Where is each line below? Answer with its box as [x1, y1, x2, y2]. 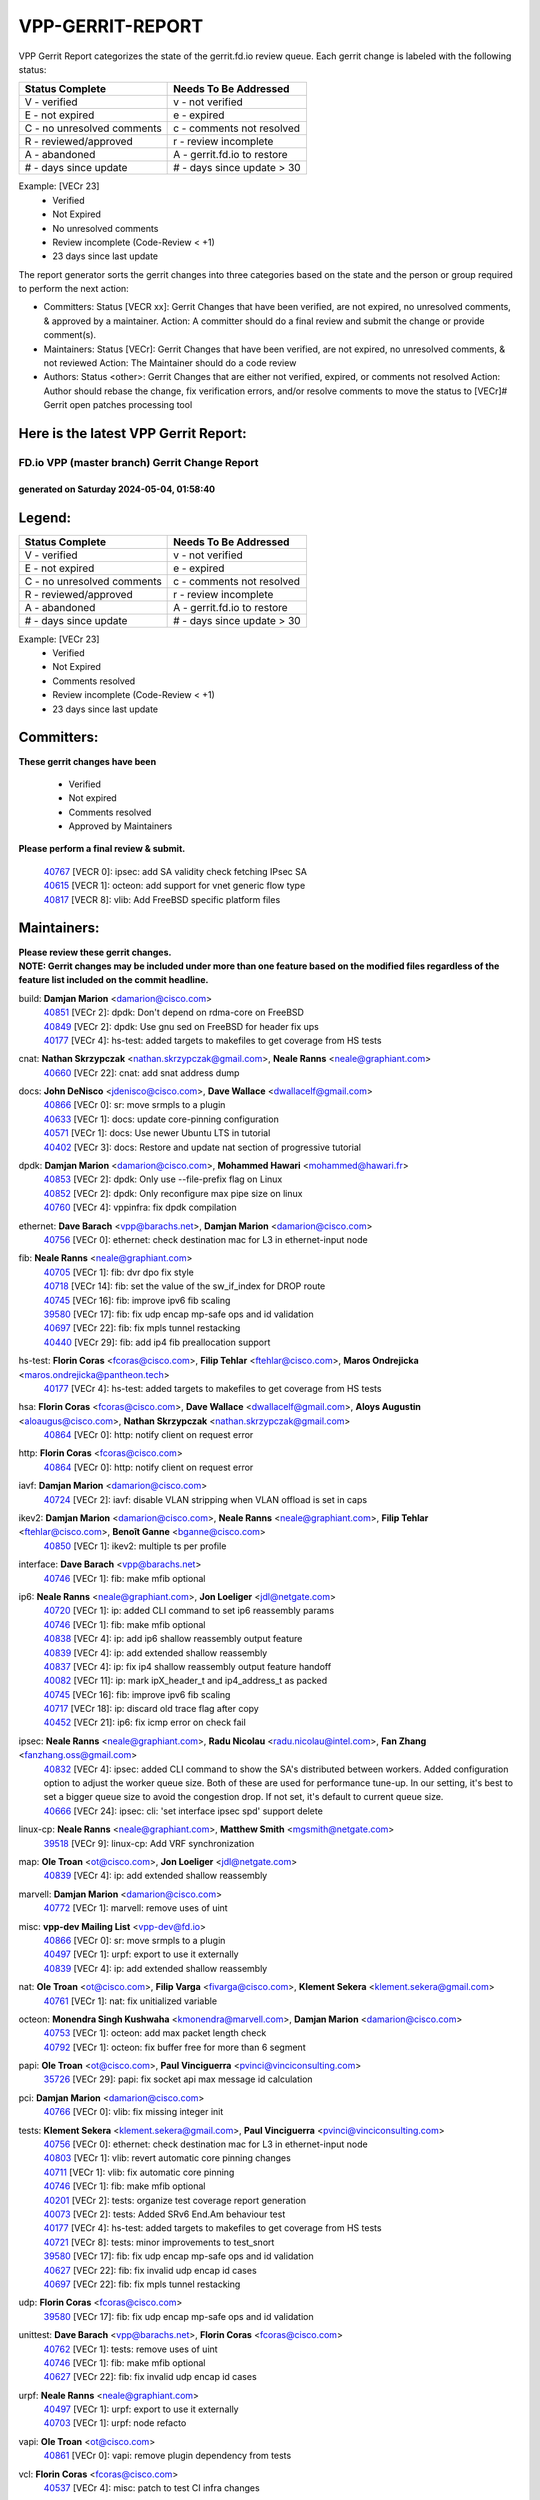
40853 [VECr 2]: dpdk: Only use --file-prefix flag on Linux [43, 1173, 283, 1185]
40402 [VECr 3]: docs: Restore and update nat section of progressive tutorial [43, 1141, 362, 1153]
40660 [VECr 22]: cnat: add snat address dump [43, 1066, 240, 1079]
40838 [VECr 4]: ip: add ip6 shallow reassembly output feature [43, 1633, 303, 1645]
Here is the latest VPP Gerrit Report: [18, 425, 247, 442]
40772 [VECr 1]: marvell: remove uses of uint [43, 1902, 229, 1914]
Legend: [18, 509, 72, 526]
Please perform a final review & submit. [18, 843, 186, 855]
